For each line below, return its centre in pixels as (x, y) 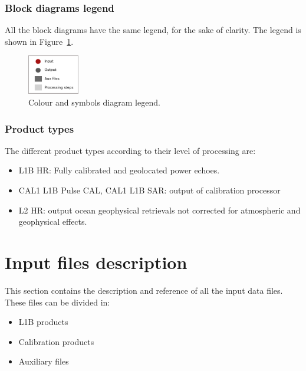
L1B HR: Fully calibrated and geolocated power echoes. (119, 170)
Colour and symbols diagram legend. (94, 102)
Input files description (96, 262)
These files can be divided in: (57, 302)
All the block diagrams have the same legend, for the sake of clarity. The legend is (153, 30)
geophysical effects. (53, 221)
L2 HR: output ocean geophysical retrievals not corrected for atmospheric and (159, 210)
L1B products (43, 322)
